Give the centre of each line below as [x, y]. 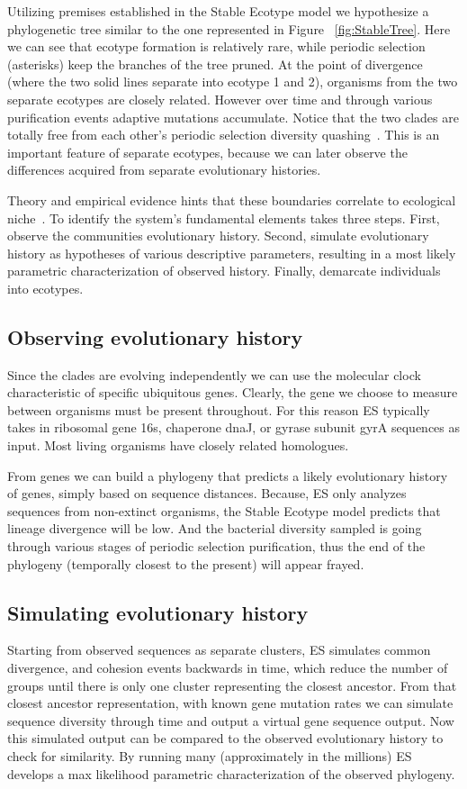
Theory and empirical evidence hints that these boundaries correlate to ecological [232, 200]
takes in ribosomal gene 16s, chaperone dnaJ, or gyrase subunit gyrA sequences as [234, 427]
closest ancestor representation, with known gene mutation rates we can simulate [230, 703]
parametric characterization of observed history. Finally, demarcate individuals [224, 271]
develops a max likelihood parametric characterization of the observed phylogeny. [231, 773]
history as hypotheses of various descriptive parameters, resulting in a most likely [232, 253]
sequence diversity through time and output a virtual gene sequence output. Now [231, 720]
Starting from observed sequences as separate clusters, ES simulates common [219, 650]
